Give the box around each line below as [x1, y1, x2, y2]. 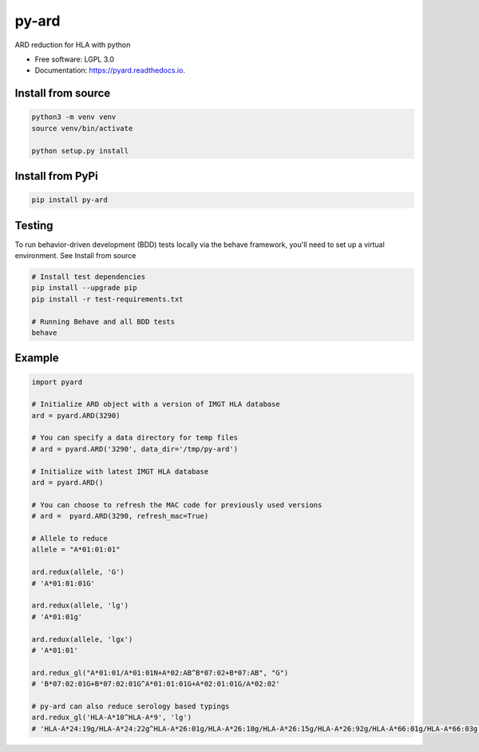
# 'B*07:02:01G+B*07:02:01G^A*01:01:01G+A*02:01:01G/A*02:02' [31, 679, 280, 689]
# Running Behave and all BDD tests [31, 316, 176, 326]
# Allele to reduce [31, 534, 108, 543]
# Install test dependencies [31, 272, 146, 281]
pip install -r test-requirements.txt [31, 294, 184, 304]
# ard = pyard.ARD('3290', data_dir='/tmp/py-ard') [31, 444, 239, 453]
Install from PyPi [14, 169, 99, 183]
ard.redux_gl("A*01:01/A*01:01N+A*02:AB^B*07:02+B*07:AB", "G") [31, 668, 289, 677]
